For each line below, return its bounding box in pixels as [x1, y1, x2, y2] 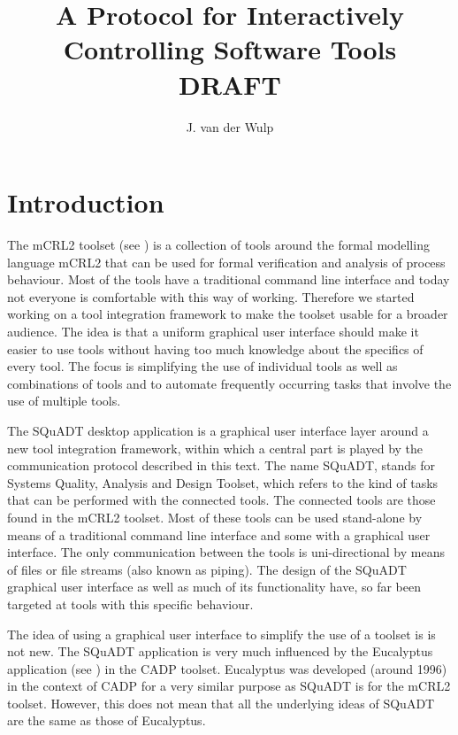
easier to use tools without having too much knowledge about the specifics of [7, 339, 424, 358]
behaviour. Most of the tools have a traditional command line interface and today [7, 270, 450, 289]
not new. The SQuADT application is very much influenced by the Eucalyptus [7, 642, 433, 661]
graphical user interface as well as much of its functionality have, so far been [7, 577, 421, 596]
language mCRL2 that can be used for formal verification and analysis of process [7, 252, 446, 271]
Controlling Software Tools [63, 31, 397, 67]
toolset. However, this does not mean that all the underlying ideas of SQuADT [7, 693, 435, 712]
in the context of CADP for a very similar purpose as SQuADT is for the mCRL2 [7, 677, 451, 695]
